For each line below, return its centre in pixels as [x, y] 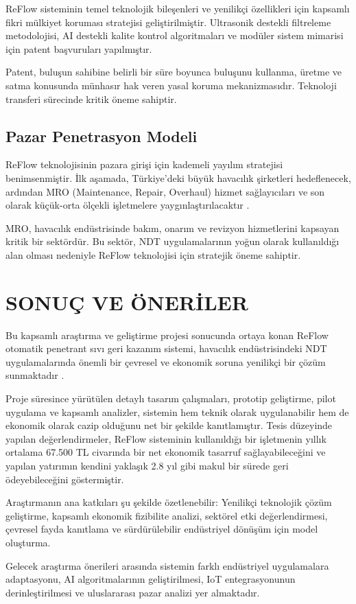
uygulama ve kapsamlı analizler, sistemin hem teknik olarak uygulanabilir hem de [177, 411]
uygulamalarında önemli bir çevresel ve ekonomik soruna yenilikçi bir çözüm [166, 361]
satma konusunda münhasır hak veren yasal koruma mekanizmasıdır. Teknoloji [171, 85]
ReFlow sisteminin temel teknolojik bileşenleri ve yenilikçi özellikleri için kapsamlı [178, 8]
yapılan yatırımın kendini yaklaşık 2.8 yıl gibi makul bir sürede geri [147, 465]
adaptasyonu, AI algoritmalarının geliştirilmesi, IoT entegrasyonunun [151, 579]
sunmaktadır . [35, 375]
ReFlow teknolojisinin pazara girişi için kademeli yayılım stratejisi [144, 164]
